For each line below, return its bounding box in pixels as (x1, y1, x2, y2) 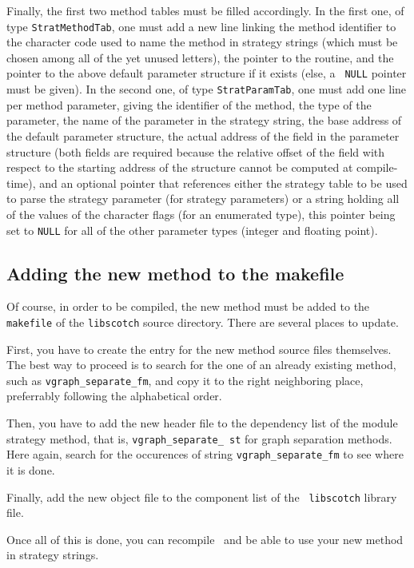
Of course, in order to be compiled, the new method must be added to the (6, 298, 370, 315)
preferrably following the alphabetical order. (6, 387, 222, 404)
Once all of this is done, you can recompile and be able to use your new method (6, 530, 404, 547)
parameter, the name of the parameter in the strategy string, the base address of (6, 112, 402, 129)
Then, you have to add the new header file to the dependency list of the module (6, 415, 398, 431)
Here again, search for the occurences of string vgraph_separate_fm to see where (6, 446, 404, 463)
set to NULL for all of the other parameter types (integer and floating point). (6, 221, 378, 238)
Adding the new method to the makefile (6, 260, 344, 285)
